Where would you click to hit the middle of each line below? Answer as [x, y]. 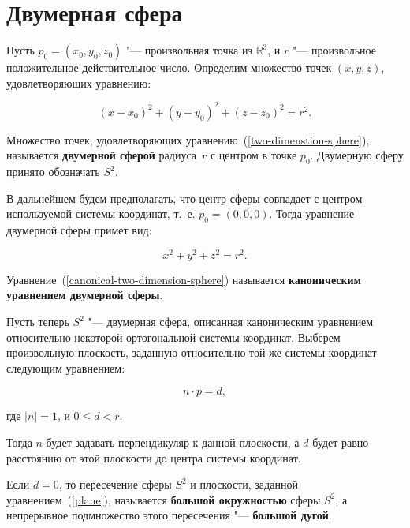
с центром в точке [253, 155]
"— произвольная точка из [189, 50]
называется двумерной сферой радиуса [101, 155]
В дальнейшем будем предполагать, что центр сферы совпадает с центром [184, 198]
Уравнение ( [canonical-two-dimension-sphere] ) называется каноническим [184, 279]
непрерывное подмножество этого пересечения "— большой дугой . [169, 515]
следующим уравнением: [66, 367]
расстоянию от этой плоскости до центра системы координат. [154, 457]
